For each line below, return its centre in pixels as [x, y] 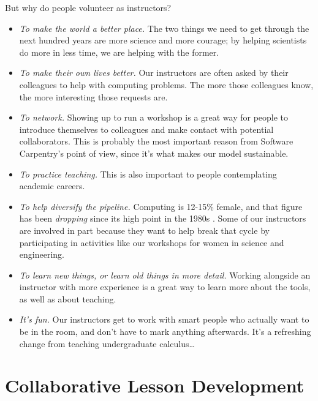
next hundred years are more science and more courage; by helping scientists [163, 40]
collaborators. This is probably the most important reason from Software [156, 141]
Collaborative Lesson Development [155, 385]
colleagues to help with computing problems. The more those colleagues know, [166, 84]
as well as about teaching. [68, 298]
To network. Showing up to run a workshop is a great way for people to [154, 117]
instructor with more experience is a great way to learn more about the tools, [165, 287]
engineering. [42, 254]
